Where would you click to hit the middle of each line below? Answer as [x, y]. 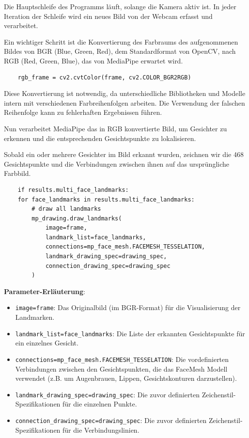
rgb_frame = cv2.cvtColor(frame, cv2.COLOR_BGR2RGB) [104, 77]
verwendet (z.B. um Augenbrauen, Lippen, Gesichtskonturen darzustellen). [126, 378]
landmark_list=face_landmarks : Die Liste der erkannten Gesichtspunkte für [130, 333]
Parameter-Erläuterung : [45, 291]
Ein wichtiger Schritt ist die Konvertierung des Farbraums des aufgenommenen [121, 41]
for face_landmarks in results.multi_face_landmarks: [106, 199]
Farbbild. [17, 173]
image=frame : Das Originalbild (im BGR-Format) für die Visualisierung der [128, 307]
